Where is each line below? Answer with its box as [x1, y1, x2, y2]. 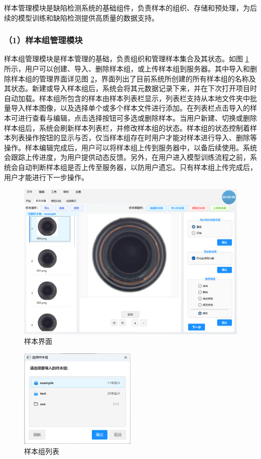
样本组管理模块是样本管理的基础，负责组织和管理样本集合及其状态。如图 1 [4, 53, 249, 64]
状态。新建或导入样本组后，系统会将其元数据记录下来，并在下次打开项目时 [11, 83, 257, 94]
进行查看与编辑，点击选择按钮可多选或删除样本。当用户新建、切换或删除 [18, 112, 257, 123]
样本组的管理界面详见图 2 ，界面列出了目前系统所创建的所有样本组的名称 [11, 73, 249, 83]
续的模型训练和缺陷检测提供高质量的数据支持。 [4, 12, 159, 23]
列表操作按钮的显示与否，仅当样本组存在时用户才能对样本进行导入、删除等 [11, 132, 257, 143]
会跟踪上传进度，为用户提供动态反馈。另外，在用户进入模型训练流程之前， [4, 152, 250, 162]
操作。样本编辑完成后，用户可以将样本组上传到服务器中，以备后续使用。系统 [4, 142, 257, 152]
